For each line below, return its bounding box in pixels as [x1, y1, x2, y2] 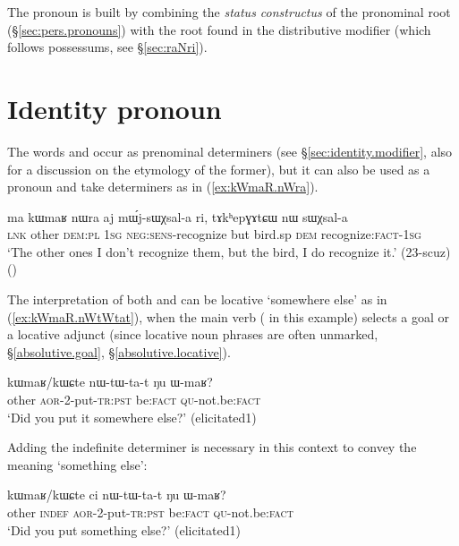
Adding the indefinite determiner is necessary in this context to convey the [7, 438, 417, 456]
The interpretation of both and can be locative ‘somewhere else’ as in [7, 290, 387, 309]
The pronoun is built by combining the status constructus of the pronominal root [7, 3, 451, 21]
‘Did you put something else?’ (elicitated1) [7, 520, 241, 539]
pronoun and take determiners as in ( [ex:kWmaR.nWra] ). [7, 177, 319, 196]
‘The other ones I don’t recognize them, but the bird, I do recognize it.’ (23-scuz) [7, 242, 451, 260]
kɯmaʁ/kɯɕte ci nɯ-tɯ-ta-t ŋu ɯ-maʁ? [7, 485, 226, 504]
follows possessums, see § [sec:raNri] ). [7, 38, 208, 56]
